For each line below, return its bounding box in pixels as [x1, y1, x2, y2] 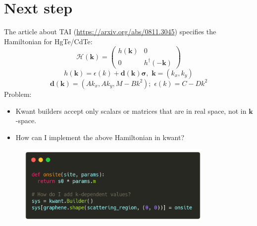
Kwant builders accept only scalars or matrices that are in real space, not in [15, 105, 247, 116]
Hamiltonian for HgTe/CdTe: [4, 36, 93, 46]
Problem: [4, 88, 32, 99]
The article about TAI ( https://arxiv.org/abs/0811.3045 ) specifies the [4, 26, 216, 37]
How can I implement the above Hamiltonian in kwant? [15, 132, 185, 142]
